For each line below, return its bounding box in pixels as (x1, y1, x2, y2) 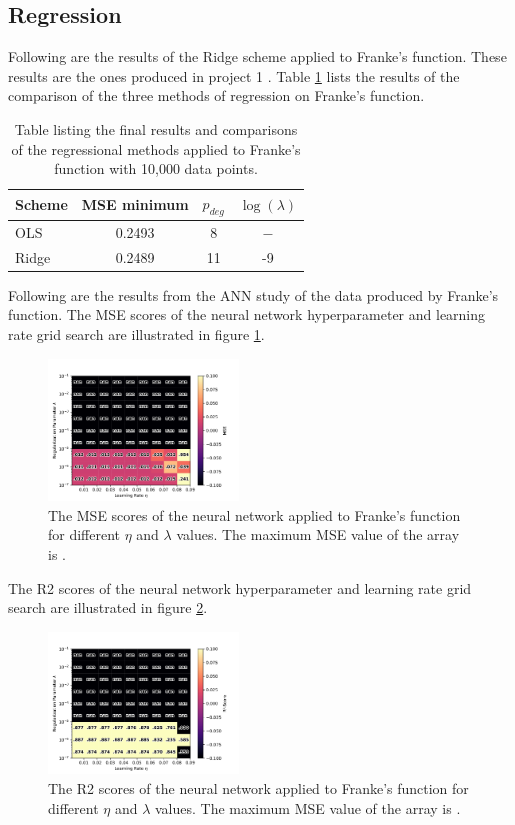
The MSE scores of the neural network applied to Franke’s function (48, 504, 461, 525)
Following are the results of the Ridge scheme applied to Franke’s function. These (8, 46, 507, 67)
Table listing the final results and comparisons (14, 118, 298, 139)
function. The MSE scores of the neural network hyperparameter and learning (8, 304, 486, 325)
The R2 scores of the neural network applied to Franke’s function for (48, 778, 469, 799)
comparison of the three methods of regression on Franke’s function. (8, 85, 425, 106)
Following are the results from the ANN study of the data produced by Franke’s (8, 284, 499, 305)
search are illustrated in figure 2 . (8, 597, 208, 618)
